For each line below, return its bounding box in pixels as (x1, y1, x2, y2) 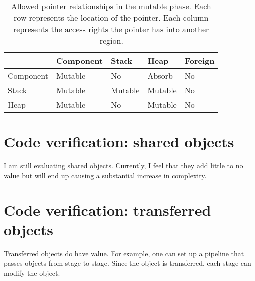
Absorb (147, 70, 173, 81)
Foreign (184, 55, 215, 66)
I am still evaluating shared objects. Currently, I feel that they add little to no (4, 160, 243, 171)
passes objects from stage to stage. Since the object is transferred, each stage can (4, 258, 251, 268)
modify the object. (4, 267, 60, 278)
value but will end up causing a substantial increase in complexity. (4, 170, 207, 180)
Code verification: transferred (4, 199, 211, 220)
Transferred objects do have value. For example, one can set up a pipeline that (4, 248, 244, 258)
